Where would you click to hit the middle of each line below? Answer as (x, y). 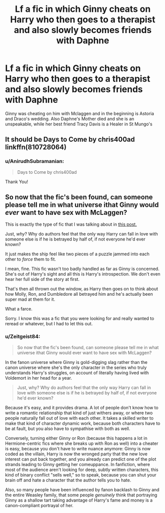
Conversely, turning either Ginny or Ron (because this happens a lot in (76, 438)
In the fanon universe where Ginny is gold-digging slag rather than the (76, 362)
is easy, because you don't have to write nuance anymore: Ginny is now (78, 448)
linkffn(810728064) (36, 147)
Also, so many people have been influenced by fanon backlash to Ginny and (82, 489)
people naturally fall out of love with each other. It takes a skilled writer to (79, 418)
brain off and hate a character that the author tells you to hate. (68, 480)
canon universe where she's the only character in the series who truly (76, 367)
